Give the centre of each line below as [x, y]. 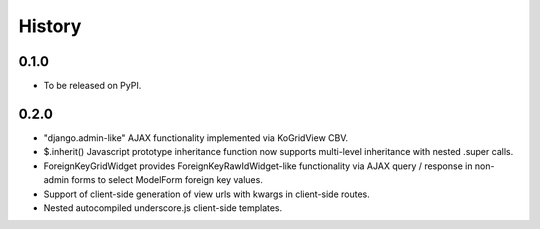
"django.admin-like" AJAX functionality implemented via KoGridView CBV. [196, 137]
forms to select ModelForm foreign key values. [167, 180]
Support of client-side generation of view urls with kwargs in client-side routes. [206, 194]
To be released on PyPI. [92, 86]
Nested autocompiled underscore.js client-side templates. [163, 207]
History [50, 26]
